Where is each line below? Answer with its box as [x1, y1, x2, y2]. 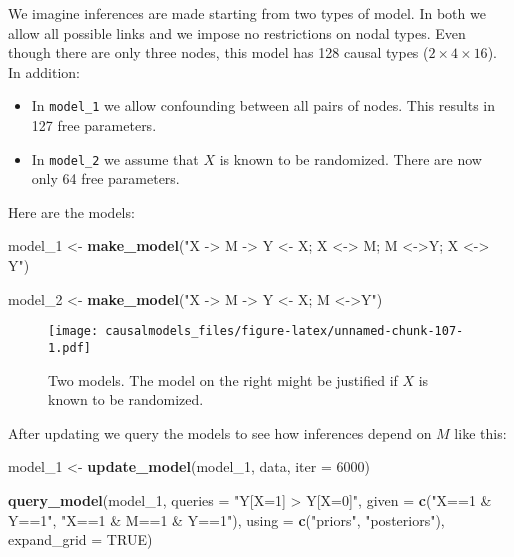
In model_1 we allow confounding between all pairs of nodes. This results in [31, 95, 495, 116]
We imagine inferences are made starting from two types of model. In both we [8, 3, 486, 23]
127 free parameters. [31, 115, 157, 136]
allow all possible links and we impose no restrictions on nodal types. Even [8, 22, 466, 43]
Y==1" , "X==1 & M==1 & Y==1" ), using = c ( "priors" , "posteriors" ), [8, 509, 445, 530]
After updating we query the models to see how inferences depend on [8, 422, 432, 443]
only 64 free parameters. [31, 168, 180, 189]
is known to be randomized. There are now [219, 148, 482, 169]
